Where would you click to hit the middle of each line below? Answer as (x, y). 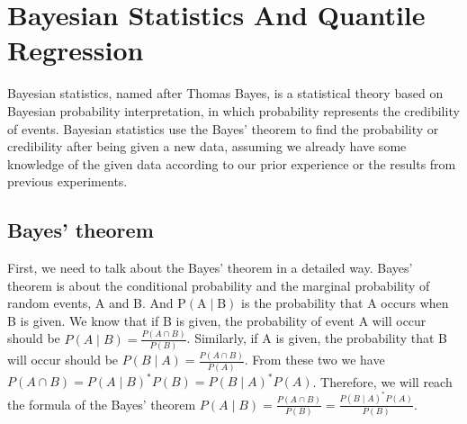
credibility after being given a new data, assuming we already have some (207, 146)
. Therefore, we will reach (382, 381)
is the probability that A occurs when (345, 303)
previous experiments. (67, 181)
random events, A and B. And (90, 303)
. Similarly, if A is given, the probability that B (317, 338)
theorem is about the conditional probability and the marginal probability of (219, 285)
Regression (76, 50)
